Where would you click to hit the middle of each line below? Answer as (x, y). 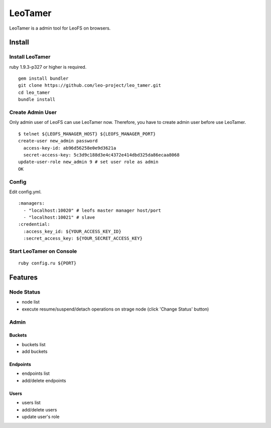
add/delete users (39, 409)
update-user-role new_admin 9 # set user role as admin (88, 162)
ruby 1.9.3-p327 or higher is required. (48, 67)
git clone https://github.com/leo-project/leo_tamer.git (90, 86)
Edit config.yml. (26, 192)
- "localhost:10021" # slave (59, 218)
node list (31, 302)
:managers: (32, 203)
